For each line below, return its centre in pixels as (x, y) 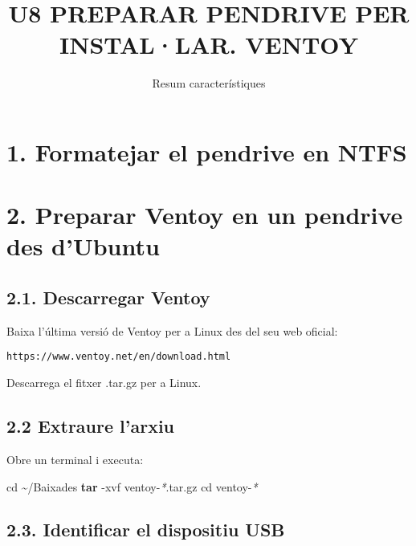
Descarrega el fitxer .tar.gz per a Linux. (104, 383)
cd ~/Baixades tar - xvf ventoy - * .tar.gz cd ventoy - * (132, 486)
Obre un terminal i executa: (75, 459)
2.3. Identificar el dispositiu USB (146, 530)
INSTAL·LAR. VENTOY (208, 45)
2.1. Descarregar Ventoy (108, 297)
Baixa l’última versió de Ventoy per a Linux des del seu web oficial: (172, 330)
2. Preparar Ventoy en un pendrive (205, 215)
